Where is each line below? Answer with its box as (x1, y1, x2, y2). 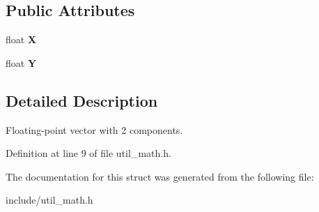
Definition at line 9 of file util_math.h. (6, 146, 171, 160)
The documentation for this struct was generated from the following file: (6, 169, 314, 183)
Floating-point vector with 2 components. (6, 122, 183, 137)
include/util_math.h (6, 192, 93, 207)
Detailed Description (6, 89, 158, 111)
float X (6, 32, 37, 47)
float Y (6, 55, 37, 70)
